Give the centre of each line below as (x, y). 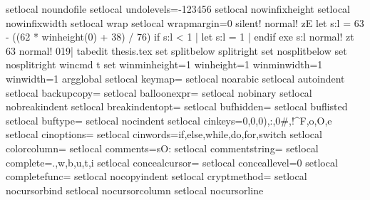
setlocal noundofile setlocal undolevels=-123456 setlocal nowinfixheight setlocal (178, 9)
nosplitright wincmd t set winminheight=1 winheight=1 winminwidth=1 (164, 64)
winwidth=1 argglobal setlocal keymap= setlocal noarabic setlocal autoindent (175, 78)
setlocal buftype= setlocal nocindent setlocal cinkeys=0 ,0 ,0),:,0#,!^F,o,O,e (169, 120)
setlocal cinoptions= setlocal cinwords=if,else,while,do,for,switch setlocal (164, 134)
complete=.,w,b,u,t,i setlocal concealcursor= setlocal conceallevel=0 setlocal (172, 162)
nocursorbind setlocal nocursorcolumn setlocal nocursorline (135, 190)
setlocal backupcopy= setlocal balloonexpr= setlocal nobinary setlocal (159, 92)
